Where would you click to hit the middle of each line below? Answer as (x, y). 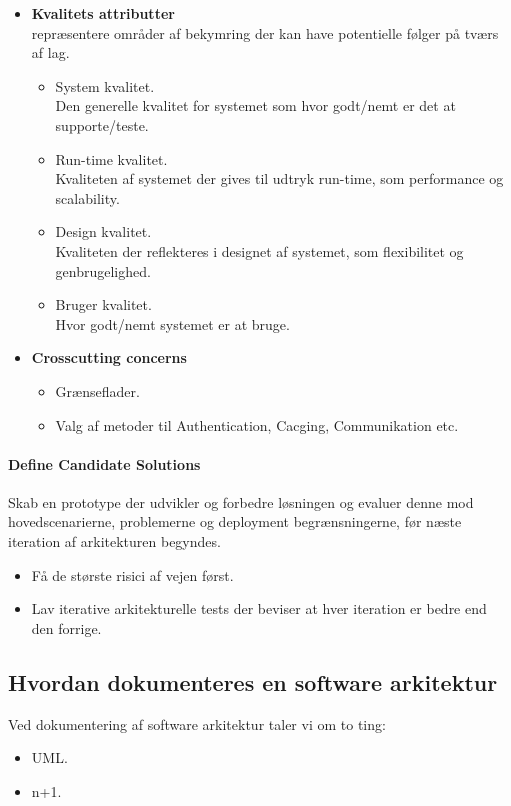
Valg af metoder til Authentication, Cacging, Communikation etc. (257, 424)
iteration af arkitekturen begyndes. (114, 541)
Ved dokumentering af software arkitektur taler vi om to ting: (197, 723)
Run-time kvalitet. (111, 158)
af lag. (50, 52)
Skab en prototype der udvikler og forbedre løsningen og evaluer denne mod (241, 501)
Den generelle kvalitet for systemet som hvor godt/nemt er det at (255, 105)
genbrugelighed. (103, 270)
